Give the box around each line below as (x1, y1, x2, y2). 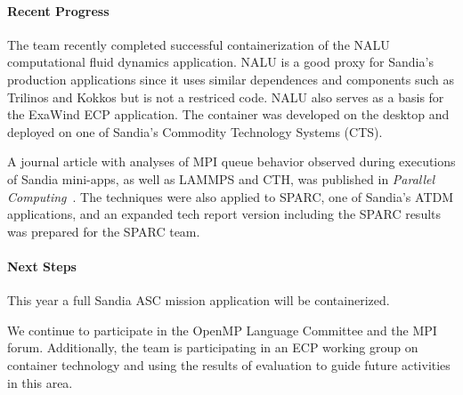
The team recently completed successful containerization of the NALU (7, 35, 390, 53)
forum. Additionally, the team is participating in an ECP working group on (7, 338, 418, 357)
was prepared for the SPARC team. (7, 222, 200, 240)
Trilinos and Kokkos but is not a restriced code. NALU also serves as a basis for (7, 87, 444, 106)
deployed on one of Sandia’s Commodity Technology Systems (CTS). (7, 122, 383, 141)
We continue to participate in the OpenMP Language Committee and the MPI (7, 320, 437, 339)
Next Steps (7, 256, 77, 275)
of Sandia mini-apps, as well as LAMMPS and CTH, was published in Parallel (7, 169, 435, 188)
